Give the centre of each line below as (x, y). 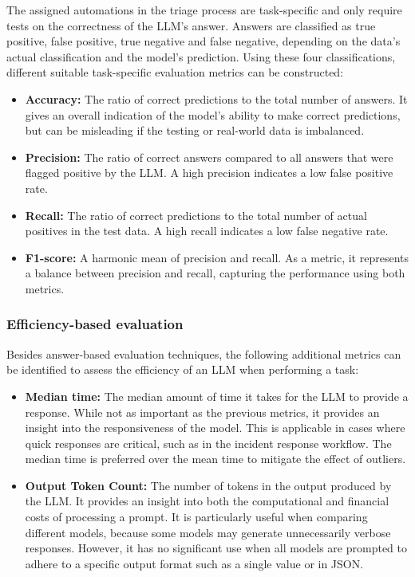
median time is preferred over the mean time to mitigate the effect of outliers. (215, 459)
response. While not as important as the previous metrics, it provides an (202, 412)
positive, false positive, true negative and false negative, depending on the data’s (204, 41)
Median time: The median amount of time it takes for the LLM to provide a (217, 396)
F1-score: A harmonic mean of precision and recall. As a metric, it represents (217, 257)
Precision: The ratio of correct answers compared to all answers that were (209, 157)
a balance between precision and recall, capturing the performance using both (215, 273)
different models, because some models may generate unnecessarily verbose (208, 532)
